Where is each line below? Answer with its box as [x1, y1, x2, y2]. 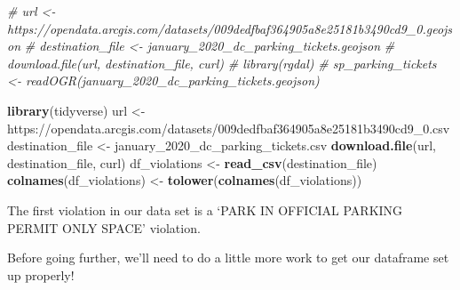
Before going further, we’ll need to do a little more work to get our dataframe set [7, 248, 449, 267]
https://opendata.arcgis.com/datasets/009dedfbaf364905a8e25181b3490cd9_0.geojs [7, 19, 453, 37]
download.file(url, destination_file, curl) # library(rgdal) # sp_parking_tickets [7, 53, 437, 72]
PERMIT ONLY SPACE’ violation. [7, 218, 201, 237]
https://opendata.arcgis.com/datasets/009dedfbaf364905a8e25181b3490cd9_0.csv [7, 118, 450, 137]
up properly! [7, 265, 75, 284]
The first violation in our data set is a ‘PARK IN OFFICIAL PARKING [7, 200, 403, 219]
